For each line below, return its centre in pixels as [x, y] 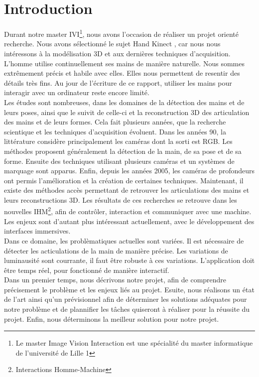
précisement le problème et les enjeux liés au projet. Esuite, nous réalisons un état [129, 289]
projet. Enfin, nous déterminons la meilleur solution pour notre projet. [112, 318]
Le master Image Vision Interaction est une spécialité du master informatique [134, 343]
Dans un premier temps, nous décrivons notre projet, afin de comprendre [115, 280]
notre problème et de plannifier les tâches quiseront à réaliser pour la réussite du [127, 309]
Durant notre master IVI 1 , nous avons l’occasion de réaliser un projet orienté [122, 33]
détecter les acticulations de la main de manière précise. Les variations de [116, 250]
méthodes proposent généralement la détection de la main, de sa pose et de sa [123, 151]
